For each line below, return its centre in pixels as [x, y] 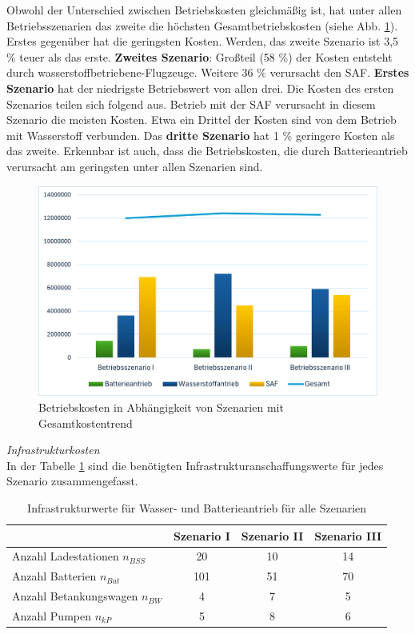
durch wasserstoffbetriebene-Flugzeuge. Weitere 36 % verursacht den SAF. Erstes [208, 72]
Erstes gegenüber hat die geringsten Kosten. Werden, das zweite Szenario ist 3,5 [203, 41]
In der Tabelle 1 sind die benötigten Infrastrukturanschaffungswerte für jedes [195, 465]
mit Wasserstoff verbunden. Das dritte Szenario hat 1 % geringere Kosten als [201, 135]
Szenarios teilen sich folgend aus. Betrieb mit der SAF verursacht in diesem [191, 104]
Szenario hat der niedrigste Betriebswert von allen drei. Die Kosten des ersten [200, 88]
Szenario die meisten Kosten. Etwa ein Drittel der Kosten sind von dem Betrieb [202, 120]
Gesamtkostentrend [86, 423]
